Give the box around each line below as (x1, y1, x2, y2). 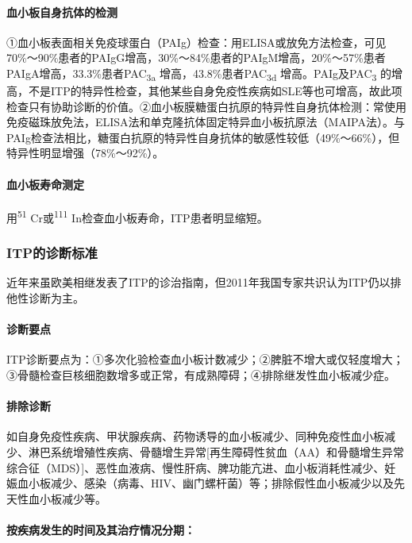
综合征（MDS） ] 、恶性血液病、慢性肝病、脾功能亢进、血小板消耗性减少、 (6, 459, 385, 476)
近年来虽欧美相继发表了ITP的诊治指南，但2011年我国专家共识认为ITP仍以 (6, 274, 391, 291)
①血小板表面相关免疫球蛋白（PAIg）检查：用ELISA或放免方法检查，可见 (6, 33, 387, 50)
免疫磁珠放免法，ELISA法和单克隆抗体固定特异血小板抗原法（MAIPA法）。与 (6, 114, 405, 130)
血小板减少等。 (28, 490, 106, 506)
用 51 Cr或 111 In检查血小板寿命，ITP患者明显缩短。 (6, 206, 268, 225)
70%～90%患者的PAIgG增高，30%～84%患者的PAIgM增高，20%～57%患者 (6, 49, 386, 66)
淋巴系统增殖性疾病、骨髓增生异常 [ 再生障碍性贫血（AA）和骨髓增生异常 (28, 443, 404, 460)
